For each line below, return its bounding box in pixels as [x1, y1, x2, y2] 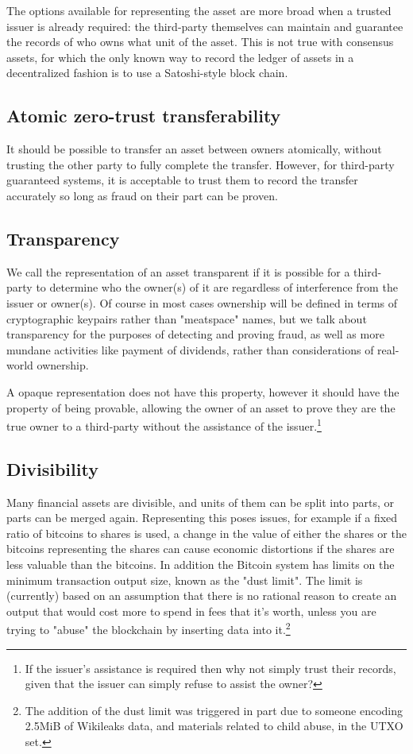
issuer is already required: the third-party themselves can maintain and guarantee [6, 17, 403, 34]
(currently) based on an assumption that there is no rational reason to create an [6, 587, 397, 604]
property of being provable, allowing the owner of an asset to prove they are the [6, 399, 396, 416]
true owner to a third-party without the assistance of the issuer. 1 [6, 416, 322, 434]
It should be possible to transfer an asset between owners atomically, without [6, 141, 382, 157]
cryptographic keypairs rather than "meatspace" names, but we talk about [6, 310, 367, 327]
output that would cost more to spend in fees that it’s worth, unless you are [6, 602, 376, 619]
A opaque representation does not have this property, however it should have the [6, 383, 399, 400]
